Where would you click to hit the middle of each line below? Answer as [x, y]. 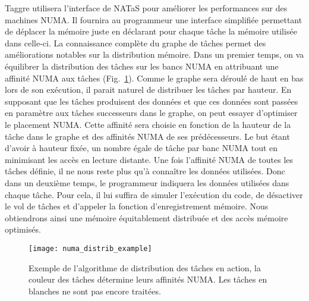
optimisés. [23, 229]
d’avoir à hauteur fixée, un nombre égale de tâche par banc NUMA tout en [141, 148]
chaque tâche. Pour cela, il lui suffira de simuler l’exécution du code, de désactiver [154, 194]
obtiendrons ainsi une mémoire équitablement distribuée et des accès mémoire [146, 217]
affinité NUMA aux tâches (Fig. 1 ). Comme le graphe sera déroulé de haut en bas [154, 78]
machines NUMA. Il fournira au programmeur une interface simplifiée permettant [154, 19]
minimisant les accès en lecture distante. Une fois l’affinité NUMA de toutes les [149, 159]
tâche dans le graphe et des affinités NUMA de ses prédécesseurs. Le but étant [147, 136]
